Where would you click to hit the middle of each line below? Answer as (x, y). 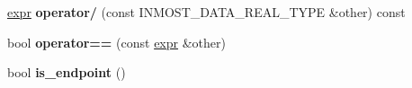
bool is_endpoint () (67, 72)
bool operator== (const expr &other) (116, 42)
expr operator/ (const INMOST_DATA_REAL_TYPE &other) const (206, 12)
